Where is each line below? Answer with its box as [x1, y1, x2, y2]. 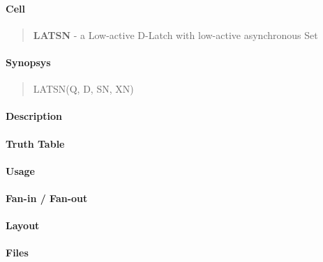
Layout [6, 218, 40, 233]
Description [6, 109, 63, 123]
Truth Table [6, 136, 65, 151]
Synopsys [6, 54, 51, 69]
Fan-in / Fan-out [6, 190, 88, 205]
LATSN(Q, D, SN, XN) [33, 82, 134, 96]
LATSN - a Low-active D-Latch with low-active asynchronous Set [33, 27, 318, 42]
